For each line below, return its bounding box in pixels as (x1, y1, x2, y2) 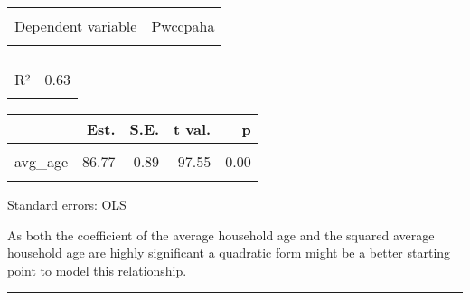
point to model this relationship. (7, 260, 187, 279)
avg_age (14, 151, 69, 172)
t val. (174, 118, 211, 139)
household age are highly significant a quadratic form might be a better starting (7, 243, 451, 262)
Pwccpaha (151, 15, 215, 36)
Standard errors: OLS (7, 195, 127, 213)
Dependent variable (14, 15, 137, 36)
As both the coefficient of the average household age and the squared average (7, 225, 435, 244)
